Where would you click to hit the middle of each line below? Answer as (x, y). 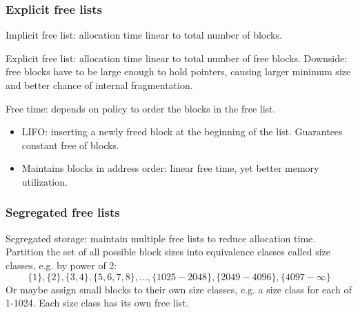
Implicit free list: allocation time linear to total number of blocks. (144, 35)
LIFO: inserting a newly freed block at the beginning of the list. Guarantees (182, 131)
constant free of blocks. (70, 145)
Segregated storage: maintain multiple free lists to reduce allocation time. (161, 238)
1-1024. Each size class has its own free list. (97, 303)
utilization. (44, 181)
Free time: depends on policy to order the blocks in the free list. (141, 108)
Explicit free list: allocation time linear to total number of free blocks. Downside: (177, 58)
